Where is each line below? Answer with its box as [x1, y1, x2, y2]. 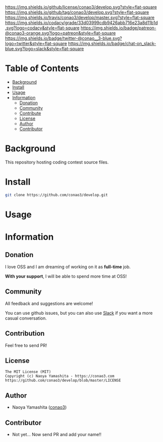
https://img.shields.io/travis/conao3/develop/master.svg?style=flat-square [5, 15, 155, 20]
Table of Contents [5, 63, 79, 74]
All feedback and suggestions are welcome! [5, 301, 93, 306]
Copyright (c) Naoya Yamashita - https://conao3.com [5, 374, 115, 379]
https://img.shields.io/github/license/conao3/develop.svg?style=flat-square [5, 4, 157, 10]
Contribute [19, 110, 41, 116]
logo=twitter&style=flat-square [5, 41, 67, 46]
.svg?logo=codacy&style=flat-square [5, 25, 80, 31]
